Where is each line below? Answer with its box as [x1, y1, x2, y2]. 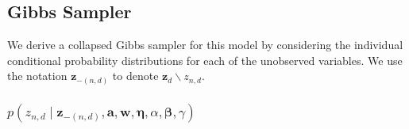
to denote [112, 67, 159, 84]
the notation [7, 67, 68, 84]
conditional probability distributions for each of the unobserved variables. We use [7, 51, 403, 68]
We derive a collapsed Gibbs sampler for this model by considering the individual [7, 36, 403, 53]
